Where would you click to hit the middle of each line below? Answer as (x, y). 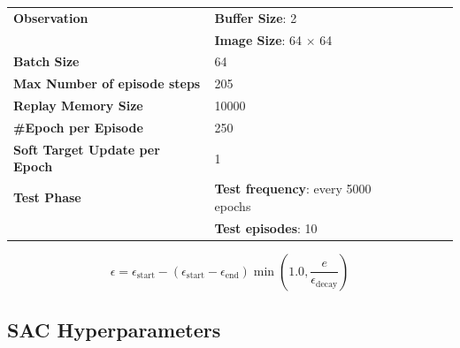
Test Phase (47, 197)
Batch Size (46, 61)
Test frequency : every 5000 (293, 189)
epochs (233, 205)
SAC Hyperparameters (114, 330)
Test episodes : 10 (266, 227)
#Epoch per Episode (78, 127)
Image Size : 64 (258, 39)
